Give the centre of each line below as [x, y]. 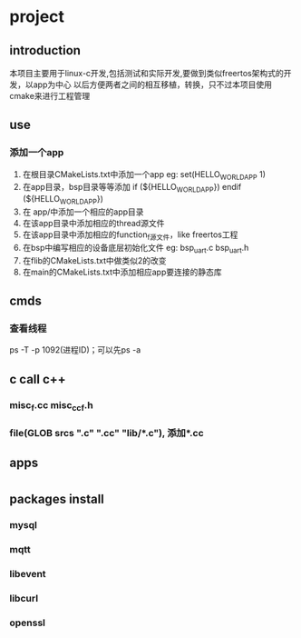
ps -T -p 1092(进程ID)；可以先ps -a [75, 350]
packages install [57, 499]
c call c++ [38, 379]
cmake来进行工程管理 [50, 96]
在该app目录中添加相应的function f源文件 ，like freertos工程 [130, 235]
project [37, 17]
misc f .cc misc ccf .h [51, 405]
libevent [28, 574]
